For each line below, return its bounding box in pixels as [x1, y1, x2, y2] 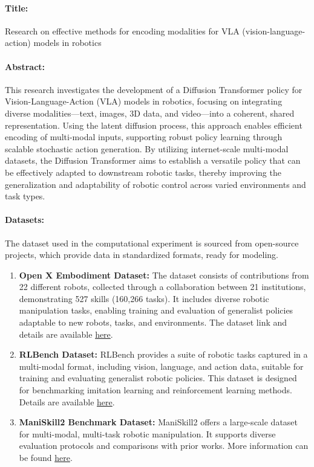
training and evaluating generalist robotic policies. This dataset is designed [19, 372, 297, 384]
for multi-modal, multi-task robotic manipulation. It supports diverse [19, 427, 276, 440]
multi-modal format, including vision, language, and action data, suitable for [19, 359, 304, 372]
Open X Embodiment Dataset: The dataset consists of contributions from [19, 268, 309, 281]
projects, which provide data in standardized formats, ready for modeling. [5, 248, 279, 261]
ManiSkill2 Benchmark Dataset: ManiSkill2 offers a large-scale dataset [19, 416, 298, 428]
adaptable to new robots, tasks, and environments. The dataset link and [19, 316, 287, 329]
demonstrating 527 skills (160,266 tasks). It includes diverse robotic [19, 292, 269, 304]
